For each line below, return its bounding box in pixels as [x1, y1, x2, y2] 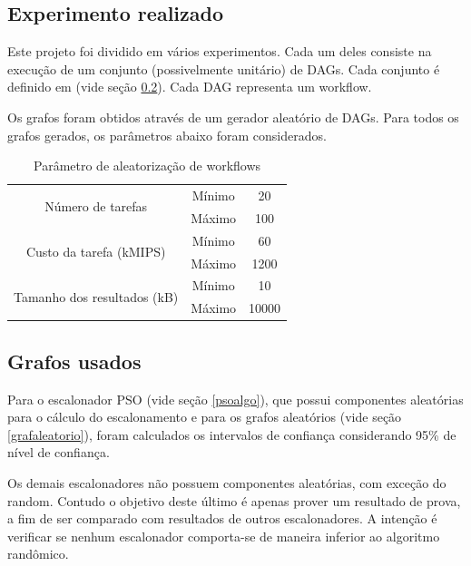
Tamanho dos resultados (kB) [14, 287, 179, 306]
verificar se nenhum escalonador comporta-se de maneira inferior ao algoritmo [7, 526, 440, 545]
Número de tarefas [44, 197, 148, 216]
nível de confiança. [7, 443, 110, 462]
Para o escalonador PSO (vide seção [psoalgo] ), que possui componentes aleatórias [7, 389, 464, 408]
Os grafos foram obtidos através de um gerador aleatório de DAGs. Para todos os [7, 107, 459, 126]
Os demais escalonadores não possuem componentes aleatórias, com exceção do [7, 473, 446, 492]
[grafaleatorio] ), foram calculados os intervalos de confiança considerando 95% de [7, 424, 456, 444]
